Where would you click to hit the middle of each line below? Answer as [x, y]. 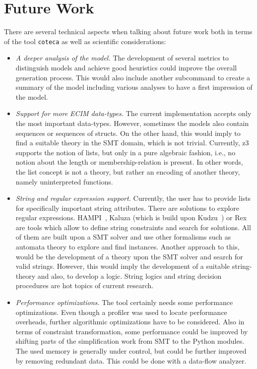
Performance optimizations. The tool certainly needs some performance [124, 302]
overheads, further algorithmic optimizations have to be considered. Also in [130, 322]
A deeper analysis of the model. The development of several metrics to [122, 58]
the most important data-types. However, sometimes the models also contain [132, 123]
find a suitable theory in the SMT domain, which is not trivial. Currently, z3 [132, 143]
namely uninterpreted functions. [64, 181]
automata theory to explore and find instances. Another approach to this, [128, 247]
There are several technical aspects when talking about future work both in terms [128, 31]
